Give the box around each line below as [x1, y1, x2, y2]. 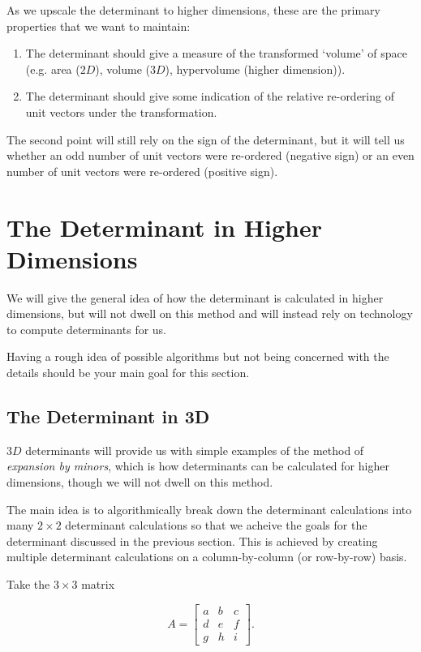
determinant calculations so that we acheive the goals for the [65, 517, 367, 534]
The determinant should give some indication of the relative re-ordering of [25, 88, 394, 105]
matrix [81, 575, 115, 592]
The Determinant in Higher [6, 210, 323, 243]
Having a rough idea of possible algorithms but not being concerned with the [6, 348, 389, 365]
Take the [6, 575, 50, 592]
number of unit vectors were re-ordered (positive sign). [6, 162, 278, 179]
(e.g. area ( [25, 60, 80, 77]
